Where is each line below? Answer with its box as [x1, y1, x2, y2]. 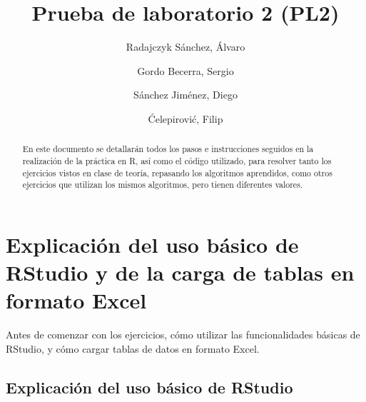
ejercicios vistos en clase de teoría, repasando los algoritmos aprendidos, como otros [22, 166, 332, 179]
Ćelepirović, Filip [148, 111, 223, 126]
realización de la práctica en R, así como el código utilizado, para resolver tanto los [22, 154, 332, 166]
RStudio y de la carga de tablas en [6, 258, 355, 287]
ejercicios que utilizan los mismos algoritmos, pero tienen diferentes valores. [22, 179, 303, 191]
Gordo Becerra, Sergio [137, 63, 234, 78]
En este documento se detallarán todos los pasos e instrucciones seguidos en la [22, 143, 314, 155]
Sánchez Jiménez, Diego [133, 87, 238, 102]
